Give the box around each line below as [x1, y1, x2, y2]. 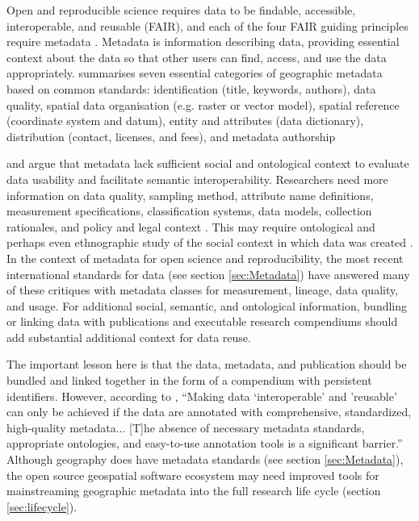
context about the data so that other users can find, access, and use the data [6, 48, 387, 65]
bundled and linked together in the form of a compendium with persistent [6, 372, 372, 389]
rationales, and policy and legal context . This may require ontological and [6, 218, 375, 235]
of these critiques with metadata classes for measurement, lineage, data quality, [6, 281, 399, 298]
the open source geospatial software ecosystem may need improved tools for [6, 466, 379, 483]
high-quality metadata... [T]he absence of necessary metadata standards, [6, 419, 365, 436]
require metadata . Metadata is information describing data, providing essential [6, 33, 400, 50]
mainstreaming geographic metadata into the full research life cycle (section [6, 482, 381, 499]
